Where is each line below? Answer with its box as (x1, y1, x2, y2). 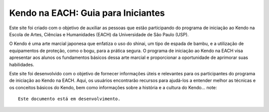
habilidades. (9, 61, 34, 67)
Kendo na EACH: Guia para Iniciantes (9, 7, 165, 18)
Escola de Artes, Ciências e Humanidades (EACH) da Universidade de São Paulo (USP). (9, 31, 189, 37)
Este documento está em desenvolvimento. (18, 96, 121, 102)
